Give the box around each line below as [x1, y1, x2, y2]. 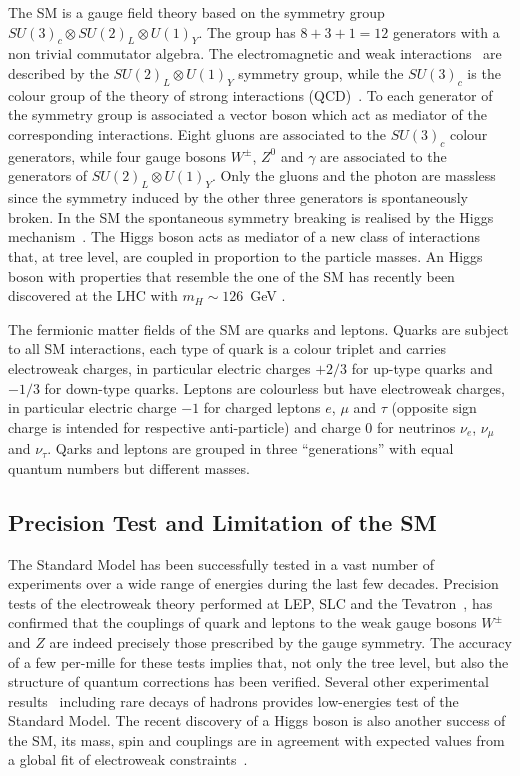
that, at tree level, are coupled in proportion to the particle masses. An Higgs [8, 245, 483, 266]
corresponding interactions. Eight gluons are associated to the [8, 123, 386, 144]
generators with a [392, 21, 500, 42]
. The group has [198, 21, 296, 42]
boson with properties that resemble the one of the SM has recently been [8, 265, 455, 286]
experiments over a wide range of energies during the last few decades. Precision [8, 573, 499, 594]
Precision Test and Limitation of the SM [8, 506, 437, 537]
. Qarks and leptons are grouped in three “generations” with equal [47, 438, 454, 459]
